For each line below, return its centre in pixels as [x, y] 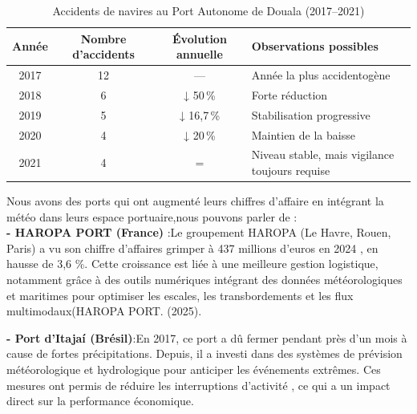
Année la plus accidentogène [321, 75]
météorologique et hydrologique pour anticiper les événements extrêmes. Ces [194, 369]
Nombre [103, 38]
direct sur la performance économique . [100, 401]
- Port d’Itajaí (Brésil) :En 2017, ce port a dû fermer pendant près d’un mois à [207, 337]
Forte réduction [289, 94]
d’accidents [103, 54]
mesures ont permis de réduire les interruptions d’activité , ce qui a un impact [198, 385]
